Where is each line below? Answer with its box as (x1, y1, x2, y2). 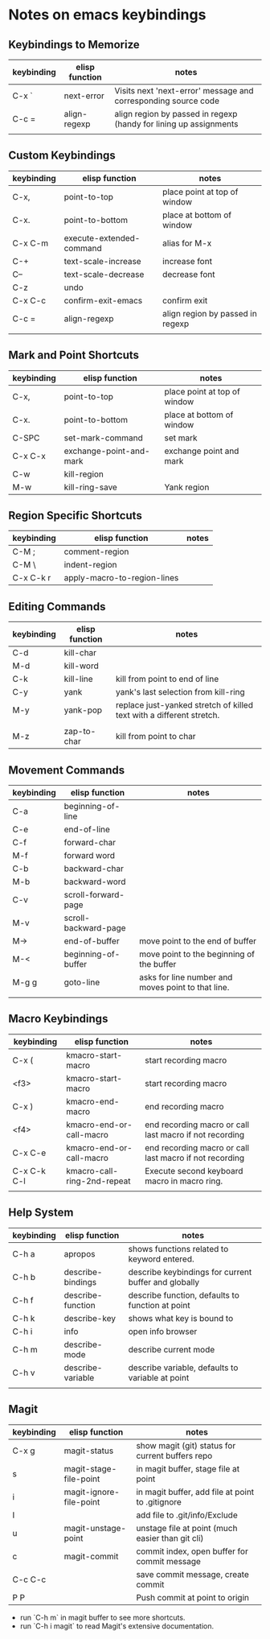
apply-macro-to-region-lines (63, 572, 179, 584)
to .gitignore (136, 1496, 182, 1507)
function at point (128, 1299, 190, 1311)
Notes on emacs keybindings (8, 6, 207, 24)
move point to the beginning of (139, 948, 256, 960)
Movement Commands (8, 763, 125, 777)
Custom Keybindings (8, 149, 117, 163)
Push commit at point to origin (136, 1592, 249, 1603)
